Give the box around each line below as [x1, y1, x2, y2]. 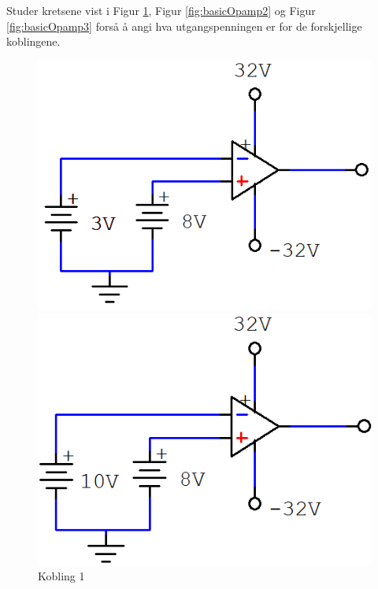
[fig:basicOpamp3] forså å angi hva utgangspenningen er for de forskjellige [6, 17, 362, 34]
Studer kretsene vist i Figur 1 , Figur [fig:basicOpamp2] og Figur [6, 2, 316, 18]
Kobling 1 [38, 568, 85, 584]
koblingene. [6, 33, 61, 50]
